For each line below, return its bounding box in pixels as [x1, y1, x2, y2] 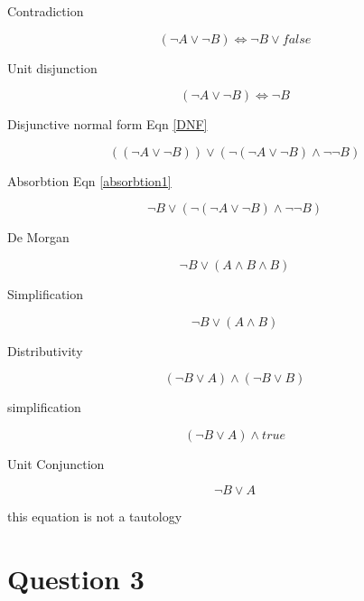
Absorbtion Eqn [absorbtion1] [7, 171, 172, 190]
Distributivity [7, 341, 83, 360]
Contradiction [7, 2, 84, 20]
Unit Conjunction [7, 454, 105, 473]
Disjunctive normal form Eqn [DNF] [7, 115, 208, 134]
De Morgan [7, 228, 70, 247]
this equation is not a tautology [7, 507, 182, 526]
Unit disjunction [7, 58, 98, 77]
